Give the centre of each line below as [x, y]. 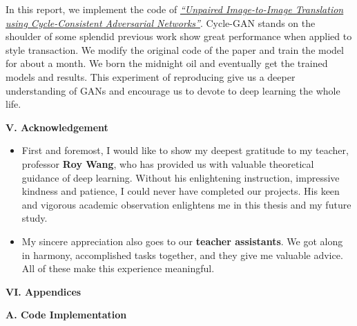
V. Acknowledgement [57, 127]
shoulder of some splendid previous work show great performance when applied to [179, 36]
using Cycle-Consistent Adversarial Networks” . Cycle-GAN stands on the [161, 22]
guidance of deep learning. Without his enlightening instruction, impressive [181, 177]
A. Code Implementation [66, 315]
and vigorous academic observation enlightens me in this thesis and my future [186, 204]
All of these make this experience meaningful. [118, 268]
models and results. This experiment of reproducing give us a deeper [151, 76]
